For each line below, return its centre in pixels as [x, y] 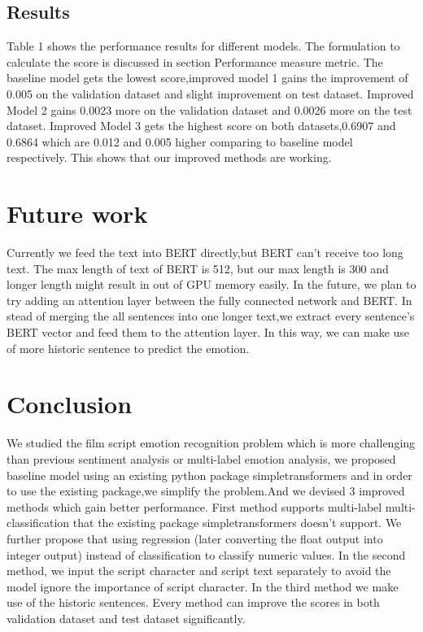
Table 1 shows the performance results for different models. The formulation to [203, 46]
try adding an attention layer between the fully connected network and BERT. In [209, 300]
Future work [77, 214]
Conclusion [70, 404]
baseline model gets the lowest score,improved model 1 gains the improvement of [207, 78]
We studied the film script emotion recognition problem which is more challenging [211, 443]
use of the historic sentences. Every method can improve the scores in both [193, 602]
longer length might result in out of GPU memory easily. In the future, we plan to [211, 284]
